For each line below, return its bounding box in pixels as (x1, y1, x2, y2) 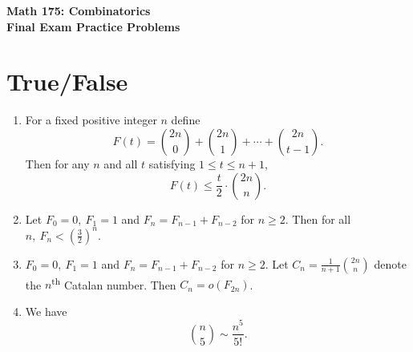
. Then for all (285, 210, 351, 227)
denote (374, 255, 407, 272)
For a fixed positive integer (25, 111, 157, 128)
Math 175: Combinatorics (6, 2, 151, 18)
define (171, 111, 200, 128)
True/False (6, 65, 128, 98)
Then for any (25, 155, 90, 172)
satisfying (148, 155, 196, 172)
